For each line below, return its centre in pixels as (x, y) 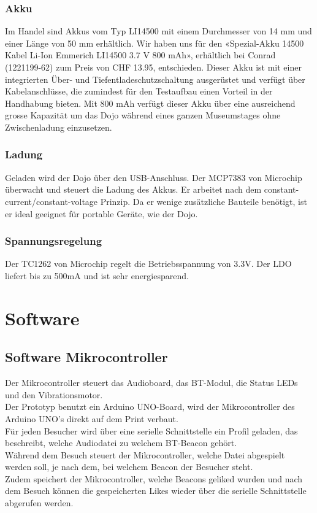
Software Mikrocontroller (86, 357)
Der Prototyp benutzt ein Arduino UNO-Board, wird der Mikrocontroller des (150, 407)
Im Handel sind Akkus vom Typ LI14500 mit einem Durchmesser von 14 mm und (158, 31)
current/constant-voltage (52, 201)
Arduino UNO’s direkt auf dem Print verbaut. (92, 418)
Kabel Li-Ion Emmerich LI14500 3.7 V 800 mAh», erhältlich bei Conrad (140, 55)
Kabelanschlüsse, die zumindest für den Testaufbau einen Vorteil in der (139, 91)
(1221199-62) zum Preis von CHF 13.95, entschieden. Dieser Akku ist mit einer (153, 67)
